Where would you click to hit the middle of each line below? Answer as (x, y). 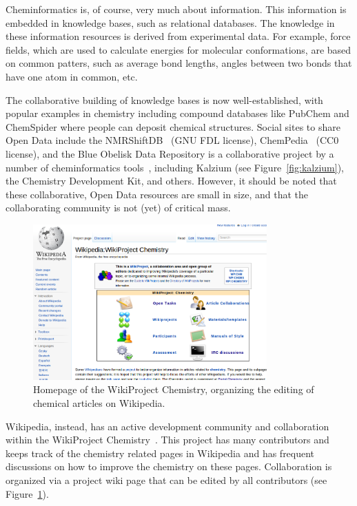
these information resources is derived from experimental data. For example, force (178, 36)
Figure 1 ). (27, 493)
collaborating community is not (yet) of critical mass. (118, 208)
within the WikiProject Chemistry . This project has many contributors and (167, 440)
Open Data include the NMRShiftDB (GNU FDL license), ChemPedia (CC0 (172, 140)
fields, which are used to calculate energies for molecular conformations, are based (178, 49)
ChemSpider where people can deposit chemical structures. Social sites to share (173, 126)
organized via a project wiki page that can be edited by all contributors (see (166, 479)
